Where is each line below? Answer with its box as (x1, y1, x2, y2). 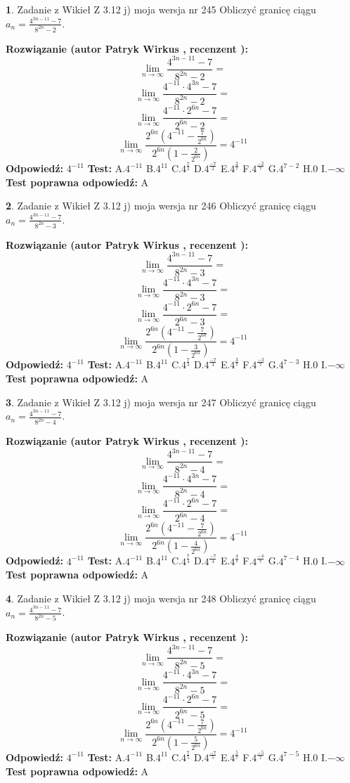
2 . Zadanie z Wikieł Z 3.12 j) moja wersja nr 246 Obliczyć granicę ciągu (6, 198, 316, 213)
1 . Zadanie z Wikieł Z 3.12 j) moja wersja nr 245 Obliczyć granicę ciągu (6, 2, 316, 16)
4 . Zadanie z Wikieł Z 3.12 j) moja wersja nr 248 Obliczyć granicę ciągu (6, 590, 316, 605)
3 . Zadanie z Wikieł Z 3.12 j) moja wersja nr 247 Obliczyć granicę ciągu (6, 394, 316, 409)
